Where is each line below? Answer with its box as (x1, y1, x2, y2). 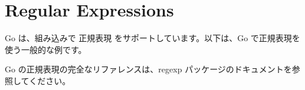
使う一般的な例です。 (5, 43, 87, 55)
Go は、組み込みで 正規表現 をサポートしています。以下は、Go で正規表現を (5, 32, 300, 44)
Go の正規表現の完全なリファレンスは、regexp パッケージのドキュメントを (5, 63, 292, 75)
